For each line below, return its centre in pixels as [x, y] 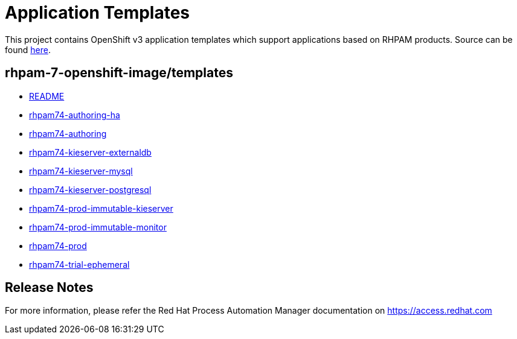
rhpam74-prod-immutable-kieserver [101, 208]
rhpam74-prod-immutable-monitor [98, 227]
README [47, 96]
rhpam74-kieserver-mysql [81, 171]
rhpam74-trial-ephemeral [79, 264]
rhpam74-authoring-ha [75, 115]
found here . [28, 49]
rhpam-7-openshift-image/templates [119, 73]
